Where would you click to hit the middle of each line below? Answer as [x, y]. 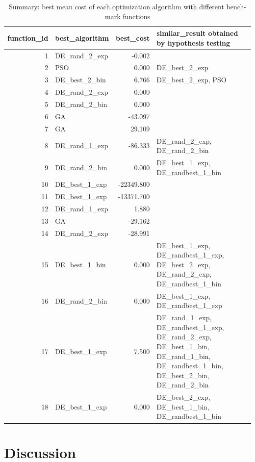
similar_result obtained [197, 33]
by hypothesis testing [193, 42]
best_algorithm [82, 38]
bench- [236, 6]
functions [136, 16]
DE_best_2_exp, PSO [191, 80]
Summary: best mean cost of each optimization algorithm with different [116, 6]
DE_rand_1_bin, [184, 356]
